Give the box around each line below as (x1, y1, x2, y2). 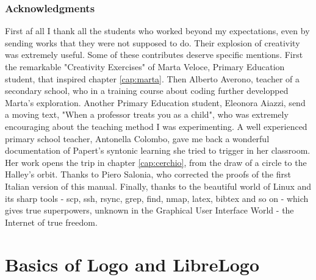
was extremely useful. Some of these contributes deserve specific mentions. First (5, 48, 303, 61)
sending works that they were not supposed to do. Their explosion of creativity (5, 36, 300, 49)
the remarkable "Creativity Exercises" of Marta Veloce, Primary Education (5, 60, 285, 73)
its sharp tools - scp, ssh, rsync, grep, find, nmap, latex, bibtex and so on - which (5, 192, 309, 204)
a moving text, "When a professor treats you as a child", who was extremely (5, 108, 289, 121)
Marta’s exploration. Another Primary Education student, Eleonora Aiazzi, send (5, 96, 306, 109)
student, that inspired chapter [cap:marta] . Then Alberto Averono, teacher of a (5, 72, 300, 85)
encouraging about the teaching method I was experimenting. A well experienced (5, 120, 307, 132)
